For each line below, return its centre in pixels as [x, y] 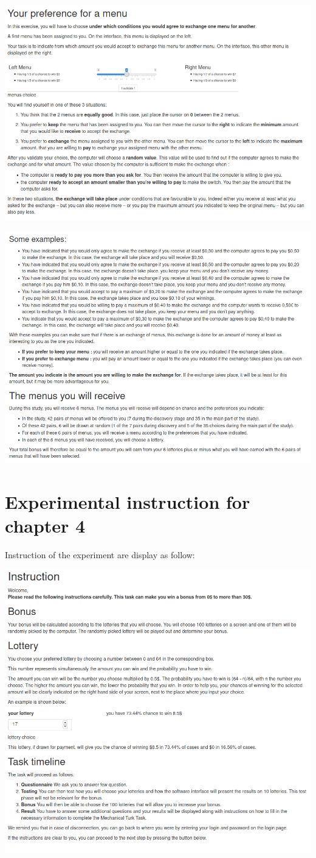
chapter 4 [45, 526]
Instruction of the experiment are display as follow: [100, 555]
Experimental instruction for [128, 502]
